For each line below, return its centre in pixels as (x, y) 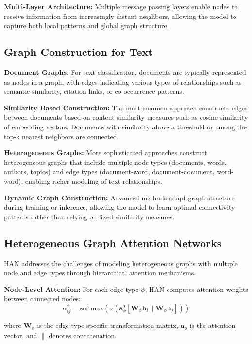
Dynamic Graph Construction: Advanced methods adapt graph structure (119, 197)
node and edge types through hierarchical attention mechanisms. (100, 273)
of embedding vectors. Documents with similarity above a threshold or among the (125, 126)
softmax (92, 308)
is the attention (212, 325)
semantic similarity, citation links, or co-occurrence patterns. (94, 91)
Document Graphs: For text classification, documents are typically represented (125, 72)
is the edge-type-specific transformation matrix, (108, 325)
